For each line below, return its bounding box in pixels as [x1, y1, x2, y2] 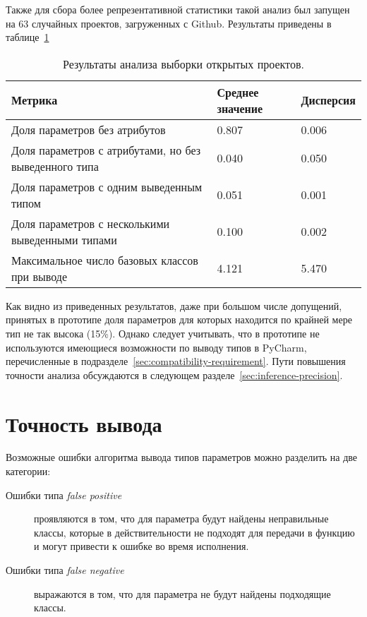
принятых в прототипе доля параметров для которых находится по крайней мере [6, 312, 352, 327]
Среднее [217, 83, 259, 100]
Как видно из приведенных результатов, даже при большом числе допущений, [6, 298, 342, 313]
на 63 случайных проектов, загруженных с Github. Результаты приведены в [6, 16, 332, 30]
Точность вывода [6, 409, 162, 438]
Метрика [11, 92, 58, 109]
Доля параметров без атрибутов [11, 121, 166, 138]
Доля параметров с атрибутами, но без [11, 141, 201, 158]
